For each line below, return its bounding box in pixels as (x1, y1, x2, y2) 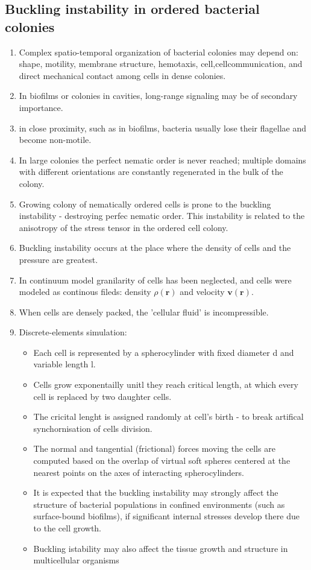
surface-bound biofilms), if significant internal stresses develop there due (33, 510, 300, 522)
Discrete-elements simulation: (19, 326, 127, 338)
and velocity (180, 285, 225, 298)
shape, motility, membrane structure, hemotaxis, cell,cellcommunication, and (19, 57, 303, 70)
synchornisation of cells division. (33, 422, 152, 434)
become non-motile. (19, 133, 92, 146)
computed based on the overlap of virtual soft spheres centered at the (33, 454, 291, 467)
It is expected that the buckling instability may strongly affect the (33, 486, 278, 499)
